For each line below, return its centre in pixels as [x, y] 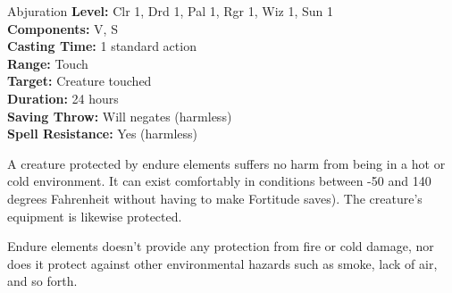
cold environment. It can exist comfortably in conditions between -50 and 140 [219, 181]
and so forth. [42, 281]
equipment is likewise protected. [95, 216]
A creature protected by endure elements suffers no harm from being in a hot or [226, 163]
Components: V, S [63, 28]
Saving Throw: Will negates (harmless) [120, 116]
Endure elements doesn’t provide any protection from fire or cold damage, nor [221, 246]
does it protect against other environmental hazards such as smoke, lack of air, [222, 263]
